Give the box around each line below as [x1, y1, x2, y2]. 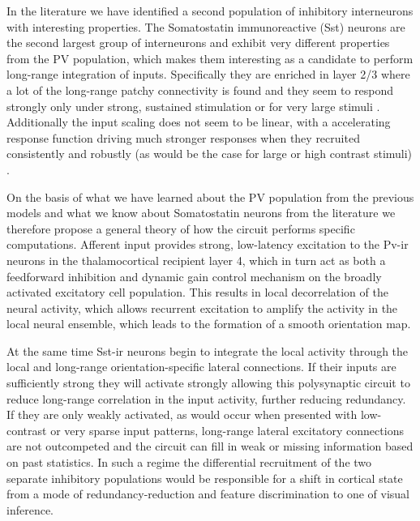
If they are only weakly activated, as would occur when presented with [6, 406, 358, 423]
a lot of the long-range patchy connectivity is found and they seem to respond [6, 81, 394, 98]
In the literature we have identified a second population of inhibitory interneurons [6, 2, 414, 19]
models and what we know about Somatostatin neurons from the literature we [6, 204, 396, 221]
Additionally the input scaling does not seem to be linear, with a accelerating [6, 113, 391, 130]
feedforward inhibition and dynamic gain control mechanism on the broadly [6, 267, 382, 284]
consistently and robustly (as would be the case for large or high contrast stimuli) [6, 145, 413, 162]
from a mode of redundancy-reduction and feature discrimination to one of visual [6, 485, 410, 502]
